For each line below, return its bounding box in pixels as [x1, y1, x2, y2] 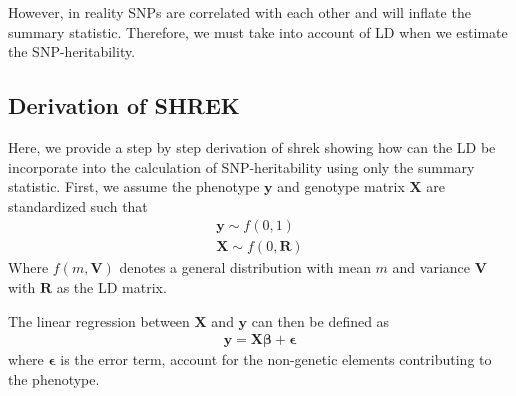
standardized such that [8, 195, 148, 216]
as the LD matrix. [56, 277, 167, 298]
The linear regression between [8, 310, 190, 331]
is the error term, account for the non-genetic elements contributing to [60, 349, 492, 370]
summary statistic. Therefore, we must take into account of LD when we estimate [8, 21, 508, 42]
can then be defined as [251, 310, 390, 331]
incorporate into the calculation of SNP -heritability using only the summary [8, 156, 475, 177]
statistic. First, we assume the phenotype [8, 176, 260, 197]
